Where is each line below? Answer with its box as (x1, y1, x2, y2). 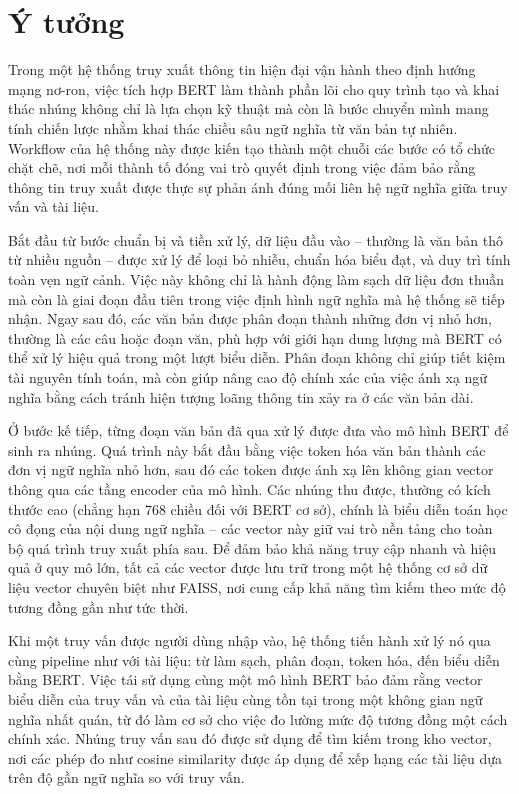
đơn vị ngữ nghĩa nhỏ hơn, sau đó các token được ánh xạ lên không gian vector (8, 459, 494, 480)
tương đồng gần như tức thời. (8, 596, 189, 617)
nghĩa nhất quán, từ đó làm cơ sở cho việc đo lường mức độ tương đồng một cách (8, 708, 508, 729)
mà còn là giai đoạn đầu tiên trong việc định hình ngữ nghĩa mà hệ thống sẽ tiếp (8, 288, 505, 309)
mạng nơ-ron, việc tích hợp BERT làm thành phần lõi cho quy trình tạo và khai (8, 78, 500, 99)
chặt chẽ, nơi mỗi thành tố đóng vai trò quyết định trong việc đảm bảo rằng (8, 157, 476, 178)
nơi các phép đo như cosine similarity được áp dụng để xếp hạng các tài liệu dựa (8, 747, 503, 768)
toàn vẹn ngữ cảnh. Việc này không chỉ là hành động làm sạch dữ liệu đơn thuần (8, 269, 504, 290)
